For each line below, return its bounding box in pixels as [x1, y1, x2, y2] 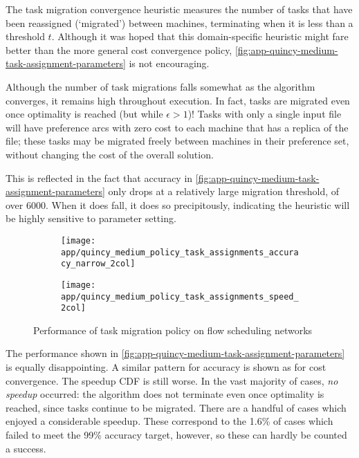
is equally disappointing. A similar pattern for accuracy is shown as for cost [6, 360, 326, 374]
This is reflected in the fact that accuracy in [6, 170, 193, 185]
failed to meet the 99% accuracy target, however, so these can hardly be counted [6, 428, 347, 441]
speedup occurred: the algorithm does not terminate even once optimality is [6, 387, 324, 401]
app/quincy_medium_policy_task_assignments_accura [61, 247, 299, 257]
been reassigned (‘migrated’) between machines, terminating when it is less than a [6, 15, 353, 30]
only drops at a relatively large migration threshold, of [108, 184, 340, 199]
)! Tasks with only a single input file [187, 107, 342, 121]
